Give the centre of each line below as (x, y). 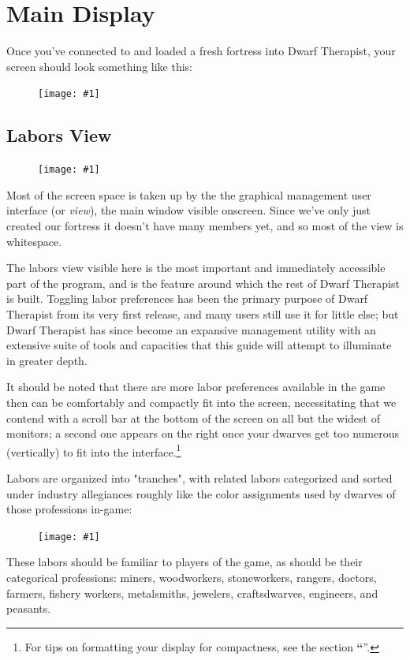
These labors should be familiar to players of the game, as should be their (184, 562)
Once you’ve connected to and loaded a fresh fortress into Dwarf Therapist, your (201, 51)
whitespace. (34, 241)
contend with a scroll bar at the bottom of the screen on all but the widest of (193, 418)
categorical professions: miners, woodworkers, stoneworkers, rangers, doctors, (192, 578)
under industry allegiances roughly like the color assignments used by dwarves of (201, 493)
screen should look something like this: (100, 66)
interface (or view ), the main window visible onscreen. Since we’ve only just (188, 210)
